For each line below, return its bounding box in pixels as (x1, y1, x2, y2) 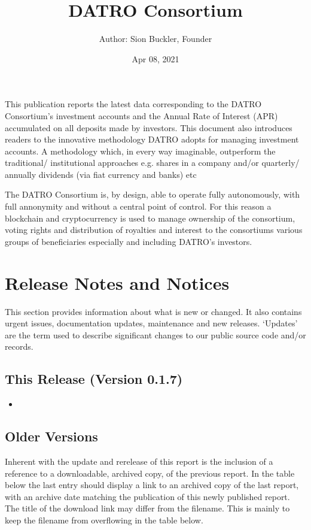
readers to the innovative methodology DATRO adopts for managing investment (5, 133, 299, 146)
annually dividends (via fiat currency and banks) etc (5, 168, 197, 180)
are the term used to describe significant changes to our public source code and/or (5, 328, 306, 341)
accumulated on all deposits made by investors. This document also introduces (5, 121, 292, 134)
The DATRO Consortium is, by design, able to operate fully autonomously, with (5, 188, 300, 201)
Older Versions (5, 427, 98, 446)
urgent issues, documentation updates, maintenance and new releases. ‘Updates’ (5, 317, 298, 329)
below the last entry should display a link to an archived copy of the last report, (5, 478, 299, 491)
